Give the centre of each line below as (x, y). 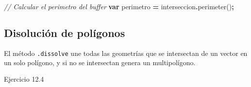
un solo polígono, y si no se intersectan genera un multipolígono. (100, 62)
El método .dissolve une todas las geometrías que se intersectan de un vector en (126, 53)
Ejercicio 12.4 (24, 79)
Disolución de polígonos (65, 32)
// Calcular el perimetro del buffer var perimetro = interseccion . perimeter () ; (119, 6)
